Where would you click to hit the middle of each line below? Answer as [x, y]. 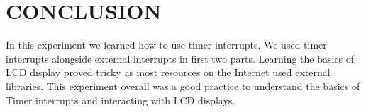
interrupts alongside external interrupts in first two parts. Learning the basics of [180, 58]
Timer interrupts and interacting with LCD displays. [121, 100]
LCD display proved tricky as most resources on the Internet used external [168, 72]
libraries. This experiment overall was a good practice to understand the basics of [183, 86]
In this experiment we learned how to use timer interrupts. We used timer [166, 45]
